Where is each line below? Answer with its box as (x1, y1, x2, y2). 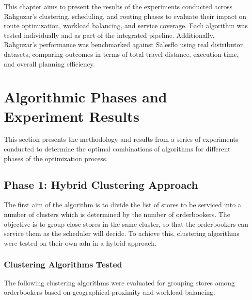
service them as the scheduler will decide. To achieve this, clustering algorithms (4, 228, 239, 238)
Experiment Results (4, 106, 140, 126)
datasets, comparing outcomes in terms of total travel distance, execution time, (4, 49, 239, 59)
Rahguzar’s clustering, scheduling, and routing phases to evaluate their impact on (4, 11, 247, 21)
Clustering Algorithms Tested (4, 258, 123, 270)
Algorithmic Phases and (4, 87, 167, 107)
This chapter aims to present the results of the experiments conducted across (4, 1, 233, 11)
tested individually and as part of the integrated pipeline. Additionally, (4, 30, 215, 40)
